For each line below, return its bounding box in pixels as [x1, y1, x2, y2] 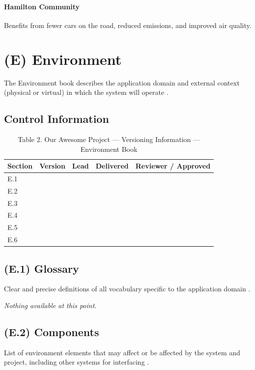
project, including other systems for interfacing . [4, 357, 149, 367]
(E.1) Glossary [4, 260, 79, 276]
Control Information [4, 111, 109, 126]
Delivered [95, 161, 129, 171]
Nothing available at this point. [4, 300, 97, 311]
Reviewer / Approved [135, 161, 211, 171]
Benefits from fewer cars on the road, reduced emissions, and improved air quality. [4, 20, 252, 30]
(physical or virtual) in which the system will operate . [4, 87, 169, 97]
